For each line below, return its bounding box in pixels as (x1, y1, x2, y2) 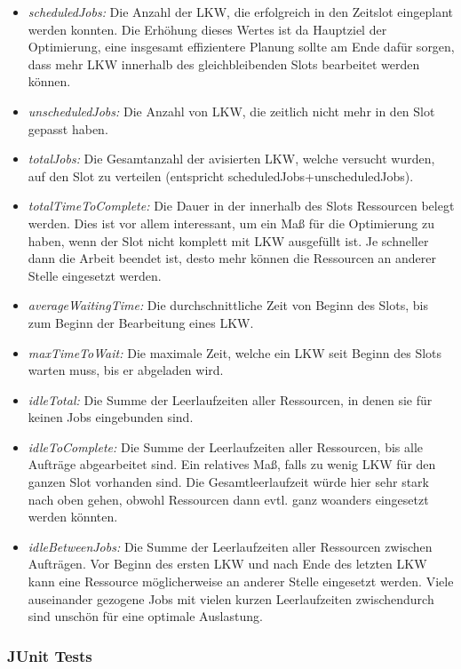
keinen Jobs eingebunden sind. (28, 408, 194, 426)
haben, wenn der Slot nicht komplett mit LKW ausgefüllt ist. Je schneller (28, 231, 429, 250)
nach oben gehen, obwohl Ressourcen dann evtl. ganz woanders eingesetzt (28, 490, 429, 508)
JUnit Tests (7, 644, 92, 666)
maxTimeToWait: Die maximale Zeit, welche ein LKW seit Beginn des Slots (28, 343, 442, 362)
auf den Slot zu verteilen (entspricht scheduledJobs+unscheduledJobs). (28, 166, 414, 185)
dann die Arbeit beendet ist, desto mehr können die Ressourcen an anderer (28, 249, 436, 267)
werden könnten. (28, 507, 118, 526)
